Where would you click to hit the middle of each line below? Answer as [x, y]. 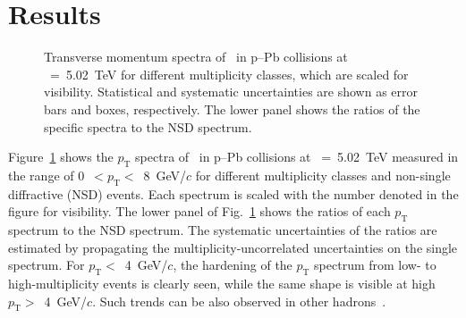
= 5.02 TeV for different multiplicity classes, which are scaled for [229, 74]
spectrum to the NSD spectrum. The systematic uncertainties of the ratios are [223, 230]
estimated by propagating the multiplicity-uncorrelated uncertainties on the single [233, 247]
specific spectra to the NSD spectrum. [148, 126]
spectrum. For [47, 265]
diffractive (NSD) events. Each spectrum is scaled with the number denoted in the [233, 193]
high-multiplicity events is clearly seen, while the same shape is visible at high [222, 284]
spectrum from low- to [375, 265]
